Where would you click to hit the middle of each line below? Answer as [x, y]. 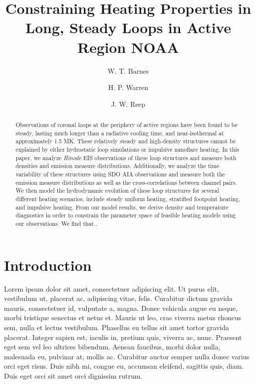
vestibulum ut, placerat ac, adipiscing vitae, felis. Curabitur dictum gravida [118, 298]
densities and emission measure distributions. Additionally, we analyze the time [117, 166]
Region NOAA [128, 47]
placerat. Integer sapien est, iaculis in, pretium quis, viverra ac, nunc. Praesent [123, 337]
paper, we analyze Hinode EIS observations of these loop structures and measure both [126, 157]
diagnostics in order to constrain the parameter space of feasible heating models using [126, 215]
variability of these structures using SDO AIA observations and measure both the [120, 174]
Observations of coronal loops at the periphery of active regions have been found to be [127, 125]
